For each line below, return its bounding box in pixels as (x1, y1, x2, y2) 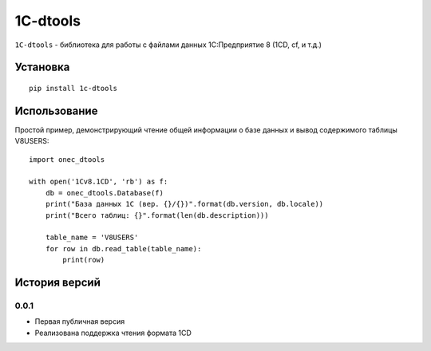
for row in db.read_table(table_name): (45, 244, 202, 253)
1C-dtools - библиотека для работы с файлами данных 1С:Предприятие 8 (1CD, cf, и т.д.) (14, 40, 322, 49)
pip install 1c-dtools (29, 84, 118, 93)
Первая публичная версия (34, 317, 125, 326)
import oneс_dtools (29, 155, 105, 164)
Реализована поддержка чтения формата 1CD (34, 328, 192, 337)
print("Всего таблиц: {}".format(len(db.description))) (45, 211, 269, 219)
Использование (14, 104, 98, 117)
